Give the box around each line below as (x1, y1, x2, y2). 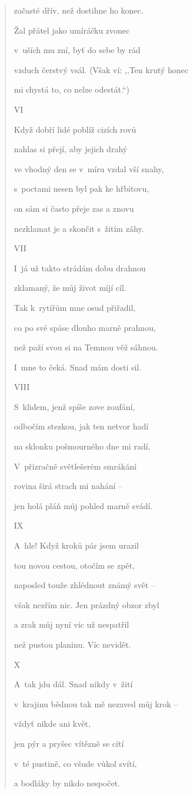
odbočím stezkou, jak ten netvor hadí (14, 420, 149, 432)
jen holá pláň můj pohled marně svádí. (14, 499, 153, 511)
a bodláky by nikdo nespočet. (14, 777, 120, 789)
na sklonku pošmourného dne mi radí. (14, 440, 151, 452)
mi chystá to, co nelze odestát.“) (14, 83, 129, 96)
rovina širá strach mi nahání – (14, 480, 123, 492)
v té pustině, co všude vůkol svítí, (14, 757, 137, 769)
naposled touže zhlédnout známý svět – (14, 579, 155, 591)
